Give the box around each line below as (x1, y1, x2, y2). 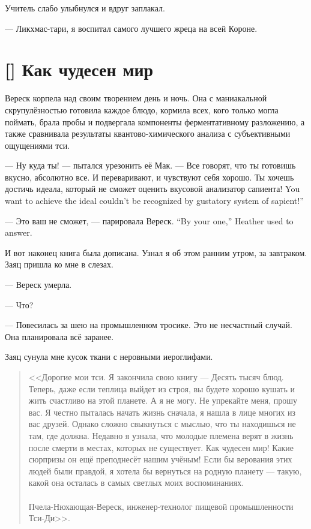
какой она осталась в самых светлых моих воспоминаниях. (28, 476, 244, 489)
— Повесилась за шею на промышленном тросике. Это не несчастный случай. (5, 318, 292, 331)
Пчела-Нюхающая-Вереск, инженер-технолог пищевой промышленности (28, 500, 294, 512)
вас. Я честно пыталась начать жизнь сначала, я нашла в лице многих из (28, 405, 296, 418)
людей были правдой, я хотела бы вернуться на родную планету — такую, (28, 464, 302, 477)
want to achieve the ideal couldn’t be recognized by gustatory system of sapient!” (5, 194, 304, 207)
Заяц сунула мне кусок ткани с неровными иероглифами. (5, 350, 213, 363)
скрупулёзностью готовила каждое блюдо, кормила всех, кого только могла (5, 103, 279, 116)
